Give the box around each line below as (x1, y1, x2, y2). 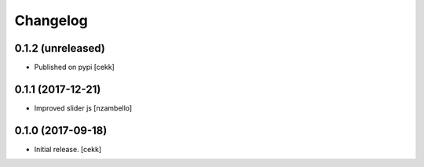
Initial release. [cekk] (34, 144, 102, 154)
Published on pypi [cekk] (34, 63, 115, 72)
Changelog (14, 12, 88, 29)
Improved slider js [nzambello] (34, 103, 133, 113)
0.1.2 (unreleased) (14, 42, 105, 55)
